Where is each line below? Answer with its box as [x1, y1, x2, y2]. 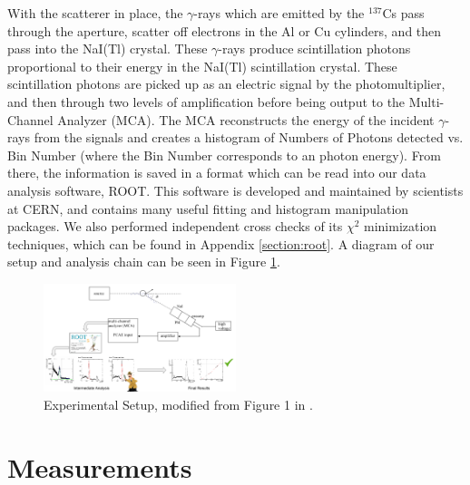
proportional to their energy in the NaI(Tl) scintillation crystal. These [7, 56, 397, 75]
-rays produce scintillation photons [218, 39, 411, 58]
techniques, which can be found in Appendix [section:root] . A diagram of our [7, 234, 435, 253]
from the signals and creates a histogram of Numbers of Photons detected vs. [34, 128, 464, 147]
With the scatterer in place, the [7, 4, 183, 22]
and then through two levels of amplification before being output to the [7, 92, 406, 111]
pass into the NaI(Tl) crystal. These [7, 39, 208, 58]
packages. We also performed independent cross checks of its [7, 217, 343, 236]
